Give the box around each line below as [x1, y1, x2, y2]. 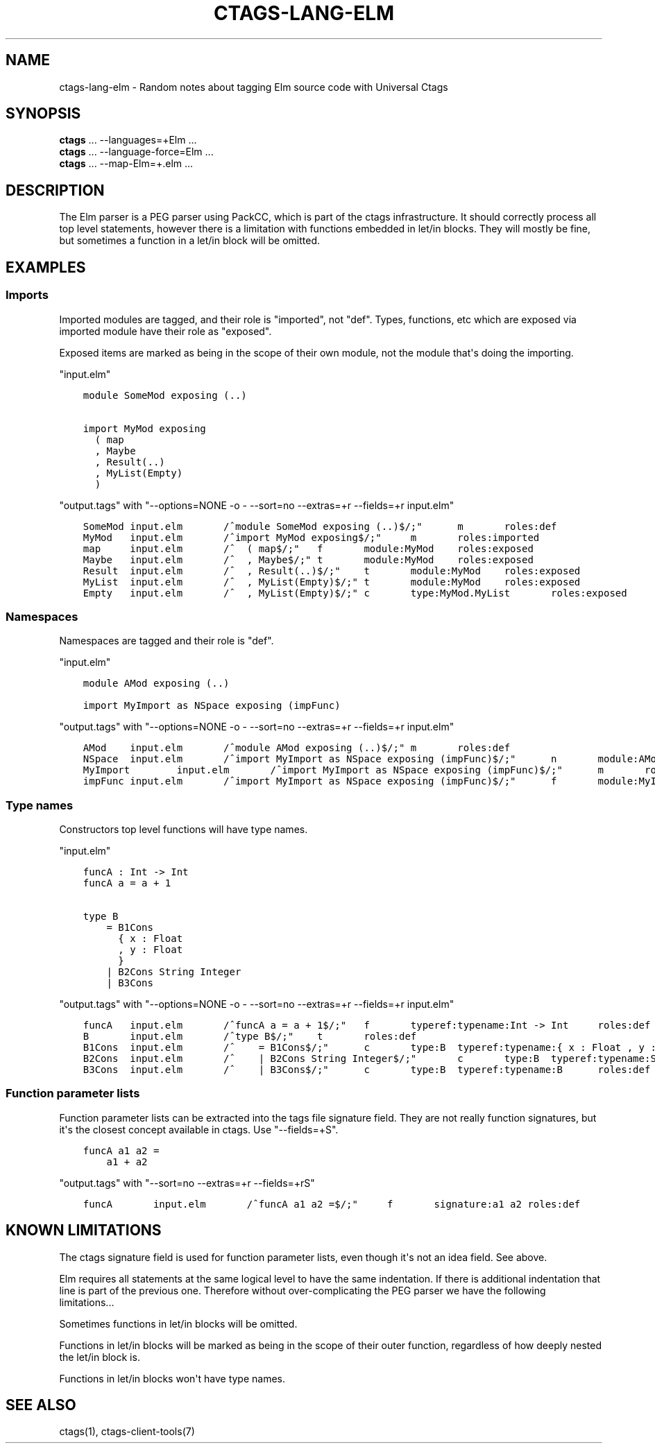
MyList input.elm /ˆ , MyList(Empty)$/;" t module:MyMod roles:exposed [83, 576, 581, 588]
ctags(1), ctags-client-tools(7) [59, 1425, 195, 1438]
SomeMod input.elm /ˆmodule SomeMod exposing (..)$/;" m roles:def [83, 520, 557, 532]
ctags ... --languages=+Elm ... [59, 134, 197, 146]
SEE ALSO [6, 1396, 76, 1414]
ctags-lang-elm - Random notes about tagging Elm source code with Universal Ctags [59, 80, 448, 93]
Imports [6, 288, 49, 302]
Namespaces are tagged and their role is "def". [59, 635, 274, 647]
